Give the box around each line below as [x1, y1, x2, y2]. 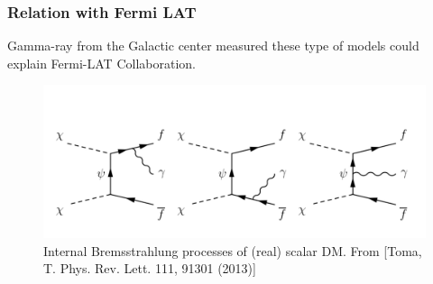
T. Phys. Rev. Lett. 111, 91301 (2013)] [43, 259, 256, 278]
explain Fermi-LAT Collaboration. [7, 53, 196, 72]
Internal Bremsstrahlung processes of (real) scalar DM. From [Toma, [43, 241, 422, 260]
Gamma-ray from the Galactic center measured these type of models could [7, 36, 419, 55]
